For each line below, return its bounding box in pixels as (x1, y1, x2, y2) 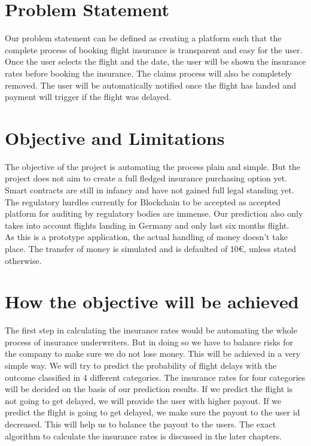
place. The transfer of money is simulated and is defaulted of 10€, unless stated (5, 242, 296, 254)
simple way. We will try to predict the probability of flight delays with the (5, 359, 277, 372)
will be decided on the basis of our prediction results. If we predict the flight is (5, 383, 293, 395)
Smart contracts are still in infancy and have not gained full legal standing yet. (5, 184, 294, 196)
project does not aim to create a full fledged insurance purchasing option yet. (5, 172, 288, 184)
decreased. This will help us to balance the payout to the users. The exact (5, 418, 276, 430)
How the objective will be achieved (5, 289, 299, 314)
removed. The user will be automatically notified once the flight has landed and (5, 78, 297, 91)
